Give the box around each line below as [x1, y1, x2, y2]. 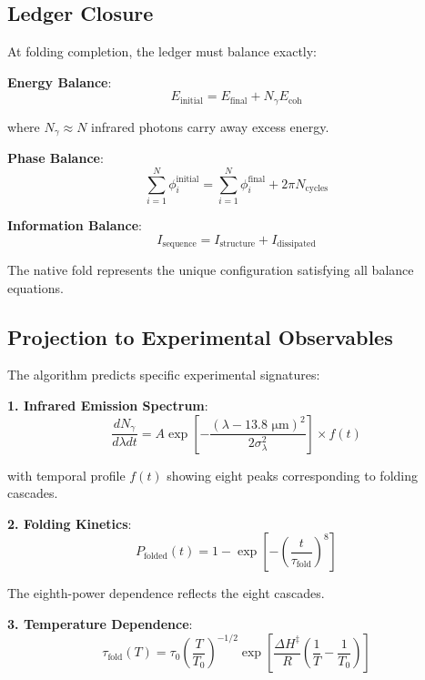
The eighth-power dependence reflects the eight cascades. [7, 584, 325, 603]
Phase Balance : [7, 148, 104, 167]
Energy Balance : [7, 72, 112, 91]
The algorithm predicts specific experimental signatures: [7, 365, 320, 384]
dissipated [277, 239, 316, 249]
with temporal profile [7, 465, 126, 484]
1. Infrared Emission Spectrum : [7, 396, 208, 415]
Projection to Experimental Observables [7, 322, 393, 350]
